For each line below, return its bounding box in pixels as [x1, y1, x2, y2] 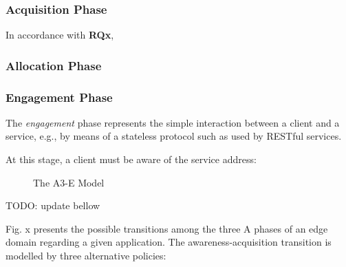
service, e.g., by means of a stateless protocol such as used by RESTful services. [6, 129, 342, 143]
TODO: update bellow [6, 198, 100, 213]
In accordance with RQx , [6, 28, 114, 42]
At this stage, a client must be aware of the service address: [6, 152, 257, 167]
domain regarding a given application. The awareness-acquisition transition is [6, 235, 332, 249]
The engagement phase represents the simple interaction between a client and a [6, 115, 340, 129]
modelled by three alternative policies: [6, 248, 166, 263]
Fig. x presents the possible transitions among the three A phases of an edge [6, 221, 328, 235]
